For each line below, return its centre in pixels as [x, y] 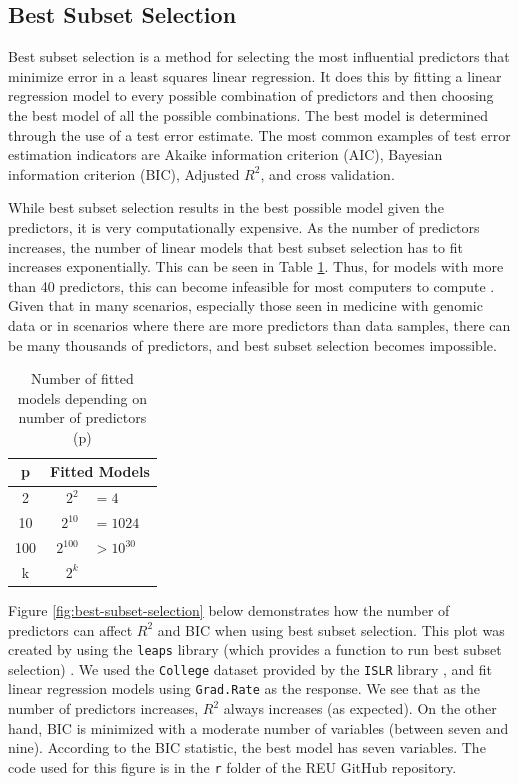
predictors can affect [70, 629]
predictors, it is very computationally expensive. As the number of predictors [244, 226]
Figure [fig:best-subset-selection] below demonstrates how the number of [229, 609]
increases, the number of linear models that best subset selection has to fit [235, 246]
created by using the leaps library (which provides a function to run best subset [255, 649]
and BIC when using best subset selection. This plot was [331, 629]
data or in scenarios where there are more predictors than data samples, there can [259, 324]
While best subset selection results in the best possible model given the [226, 207]
